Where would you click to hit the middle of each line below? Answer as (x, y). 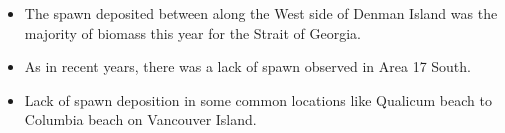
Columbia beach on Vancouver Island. (140, 119)
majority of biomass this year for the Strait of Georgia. (192, 32)
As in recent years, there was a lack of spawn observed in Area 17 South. (247, 66)
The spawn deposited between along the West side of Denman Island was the (261, 13)
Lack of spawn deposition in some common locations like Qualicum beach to (258, 99)
